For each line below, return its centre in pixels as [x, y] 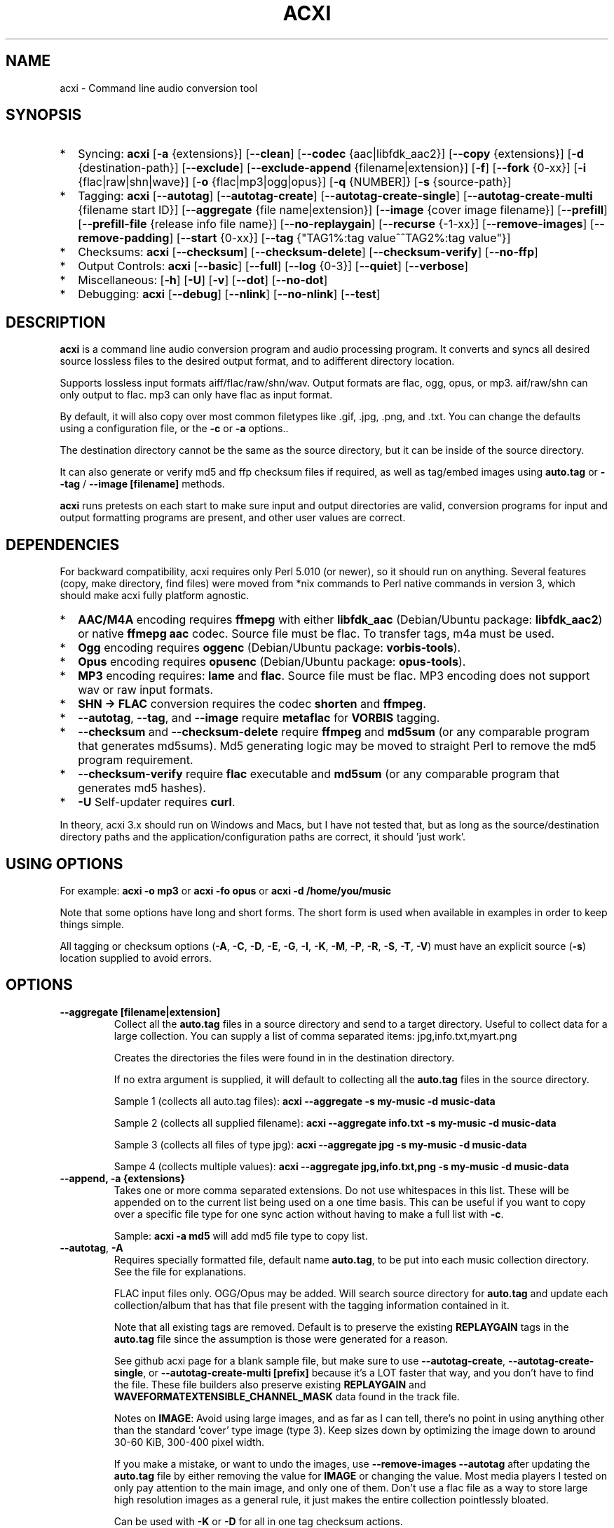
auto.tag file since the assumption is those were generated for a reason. [281, 1339]
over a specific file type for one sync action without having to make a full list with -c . [309, 1214]
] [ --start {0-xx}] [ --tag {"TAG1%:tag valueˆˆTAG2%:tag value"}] [340, 238]
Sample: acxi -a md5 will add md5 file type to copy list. [241, 1235]
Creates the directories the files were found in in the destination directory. [284, 1057]
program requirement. [136, 760]
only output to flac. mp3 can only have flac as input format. [196, 395]
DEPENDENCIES [63, 544]
